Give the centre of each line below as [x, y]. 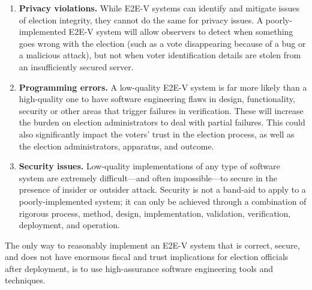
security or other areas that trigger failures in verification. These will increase [161, 110]
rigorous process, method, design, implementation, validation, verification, [155, 213]
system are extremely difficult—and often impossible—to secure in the [148, 177]
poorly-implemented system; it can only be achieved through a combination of [163, 201]
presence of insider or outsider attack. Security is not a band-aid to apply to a [162, 189]
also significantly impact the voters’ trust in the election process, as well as [157, 134]
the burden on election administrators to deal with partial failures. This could [162, 122]
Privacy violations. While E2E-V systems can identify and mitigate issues [159, 8]
